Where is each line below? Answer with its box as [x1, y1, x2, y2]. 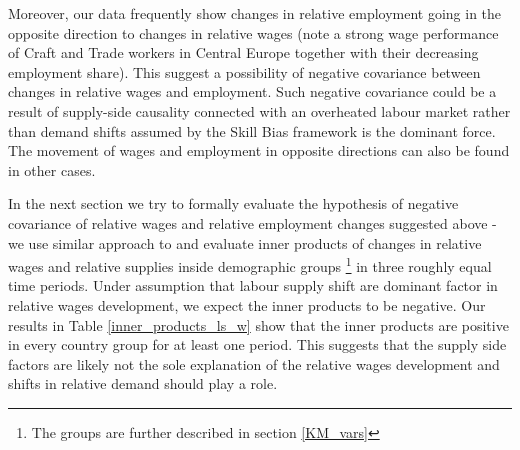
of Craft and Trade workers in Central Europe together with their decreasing [8, 42, 479, 63]
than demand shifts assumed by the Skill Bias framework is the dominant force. [8, 120, 496, 141]
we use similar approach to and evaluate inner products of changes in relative [8, 232, 482, 253]
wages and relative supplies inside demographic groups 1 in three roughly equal [8, 253, 492, 276]
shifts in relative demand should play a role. [8, 373, 278, 394]
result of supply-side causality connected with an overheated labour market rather [8, 100, 511, 121]
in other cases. [8, 159, 96, 180]
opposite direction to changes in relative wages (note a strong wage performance [8, 22, 499, 43]
